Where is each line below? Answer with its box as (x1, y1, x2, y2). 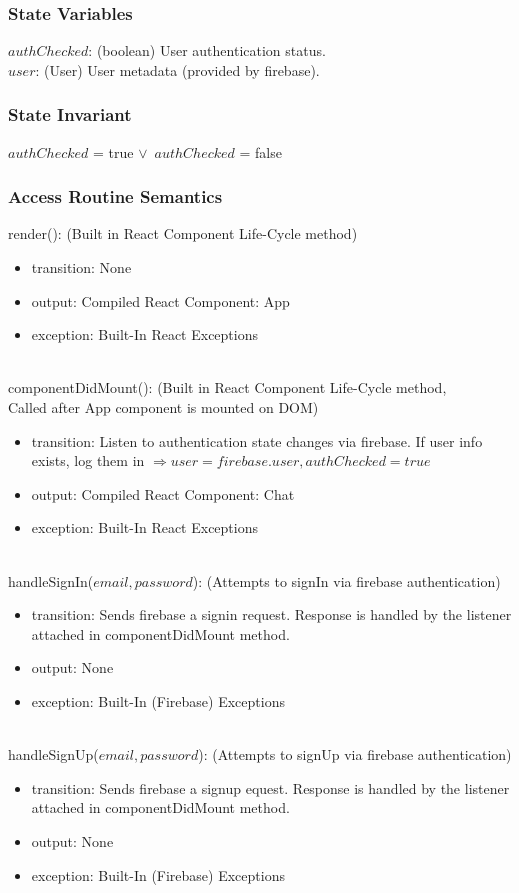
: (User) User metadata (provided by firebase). (35, 59, 320, 80)
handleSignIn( (8, 570, 94, 591)
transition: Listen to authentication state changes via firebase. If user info (31, 430, 483, 451)
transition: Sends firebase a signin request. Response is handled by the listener (31, 604, 512, 625)
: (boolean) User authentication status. (88, 40, 326, 61)
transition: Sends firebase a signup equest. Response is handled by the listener (31, 777, 510, 798)
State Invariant (8, 102, 132, 127)
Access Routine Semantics (8, 184, 223, 209)
